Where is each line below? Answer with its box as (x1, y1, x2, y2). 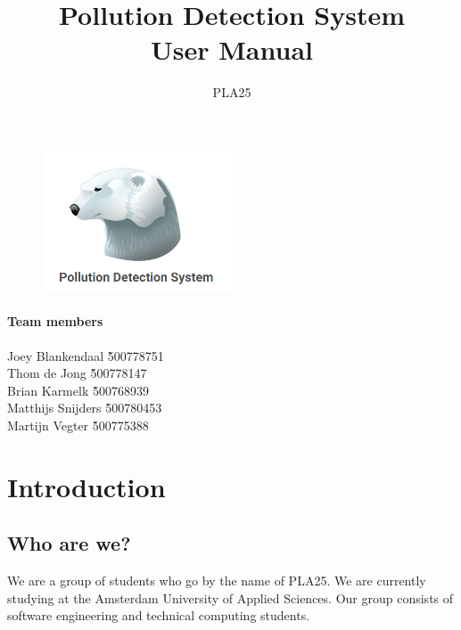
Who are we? (7, 529, 131, 557)
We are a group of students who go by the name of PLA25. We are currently (7, 571, 426, 590)
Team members (7, 312, 103, 331)
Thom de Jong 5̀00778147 (7, 364, 147, 382)
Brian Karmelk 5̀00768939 (7, 380, 149, 399)
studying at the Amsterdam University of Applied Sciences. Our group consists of (7, 588, 454, 607)
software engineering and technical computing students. (7, 606, 310, 625)
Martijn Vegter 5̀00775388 (7, 416, 149, 435)
